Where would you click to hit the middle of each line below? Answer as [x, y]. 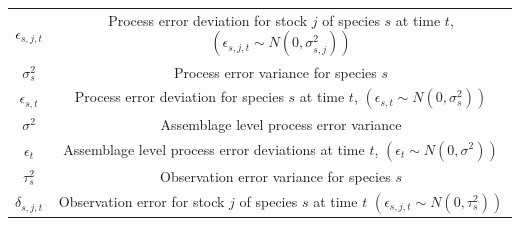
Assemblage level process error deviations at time [214, 148]
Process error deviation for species [179, 96]
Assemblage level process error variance [281, 123]
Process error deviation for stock [208, 19]
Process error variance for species [275, 71]
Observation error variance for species [275, 175]
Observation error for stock [141, 200]
